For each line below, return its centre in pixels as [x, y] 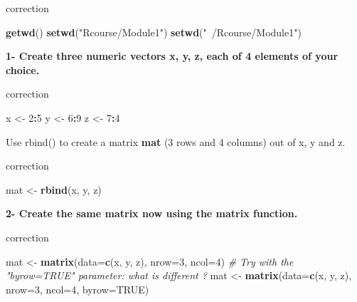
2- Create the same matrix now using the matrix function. [152, 213]
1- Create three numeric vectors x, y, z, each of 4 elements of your [172, 56]
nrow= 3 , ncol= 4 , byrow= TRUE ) [78, 289]
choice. [23, 69]
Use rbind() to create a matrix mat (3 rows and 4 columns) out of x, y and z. [176, 141]
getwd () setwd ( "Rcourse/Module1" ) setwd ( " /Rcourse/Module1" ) [154, 32]
